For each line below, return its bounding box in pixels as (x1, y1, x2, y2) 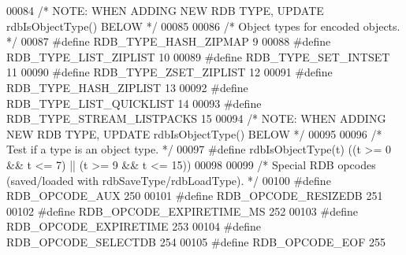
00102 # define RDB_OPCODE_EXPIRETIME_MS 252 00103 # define (6, 202, 358, 219)
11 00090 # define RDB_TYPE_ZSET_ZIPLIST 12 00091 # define (6, 64, 333, 80)
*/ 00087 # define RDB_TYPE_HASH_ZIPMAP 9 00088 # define (6, 33, 331, 50)
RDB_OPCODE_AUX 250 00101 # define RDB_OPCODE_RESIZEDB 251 (6, 187, 383, 204)
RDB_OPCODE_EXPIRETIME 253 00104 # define (6, 218, 262, 235)
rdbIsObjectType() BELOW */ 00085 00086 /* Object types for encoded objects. (6, 17, 400, 34)
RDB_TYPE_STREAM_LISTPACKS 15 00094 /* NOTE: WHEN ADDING (6, 110, 386, 127)
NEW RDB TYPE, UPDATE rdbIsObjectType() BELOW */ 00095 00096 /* (6, 125, 382, 142)
